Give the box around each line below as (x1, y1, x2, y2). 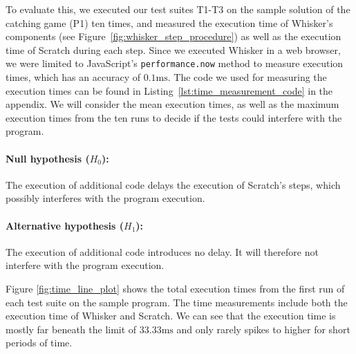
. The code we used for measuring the (167, 70, 327, 84)
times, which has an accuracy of (6, 70, 141, 84)
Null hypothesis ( (6, 151, 90, 165)
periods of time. (6, 335, 73, 350)
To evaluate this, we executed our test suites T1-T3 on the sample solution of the (6, 2, 350, 16)
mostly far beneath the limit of (6, 322, 137, 336)
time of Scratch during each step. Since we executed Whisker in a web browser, (6, 42, 341, 57)
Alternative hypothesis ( (6, 218, 124, 232)
